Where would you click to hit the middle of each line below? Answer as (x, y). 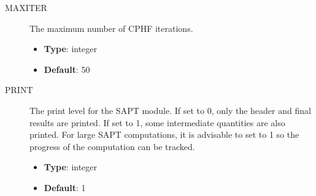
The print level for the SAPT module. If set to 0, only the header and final (170, 110)
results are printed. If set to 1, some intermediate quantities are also (157, 122)
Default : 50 (67, 69)
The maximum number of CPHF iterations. (111, 28)
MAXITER (26, 7)
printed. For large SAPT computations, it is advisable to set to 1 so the (164, 134)
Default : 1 (65, 187)
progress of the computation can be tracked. (112, 146)
